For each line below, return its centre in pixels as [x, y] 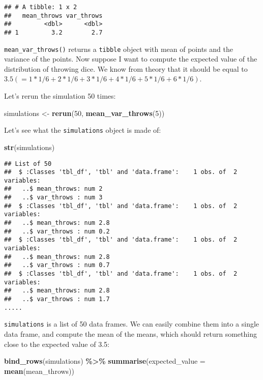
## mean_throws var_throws [53, 16]
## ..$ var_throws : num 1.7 [57, 299]
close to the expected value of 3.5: [57, 344]
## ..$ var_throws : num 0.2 [57, 231]
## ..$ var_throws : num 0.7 [57, 265]
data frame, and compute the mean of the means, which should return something [130, 333]
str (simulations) [30, 147]
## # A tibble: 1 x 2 [41, 7]
